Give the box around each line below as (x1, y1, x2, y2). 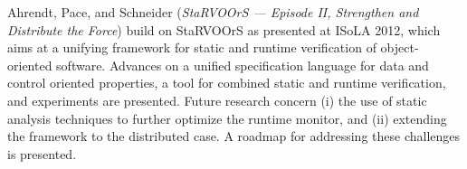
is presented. (7, 144, 77, 163)
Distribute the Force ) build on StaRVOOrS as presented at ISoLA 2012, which (7, 20, 441, 39)
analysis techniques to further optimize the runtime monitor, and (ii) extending (7, 108, 447, 127)
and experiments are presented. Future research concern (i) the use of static (7, 90, 427, 109)
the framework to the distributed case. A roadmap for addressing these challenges (7, 127, 461, 146)
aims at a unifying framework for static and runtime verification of (7, 38, 376, 57)
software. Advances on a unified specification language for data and (56, 55, 429, 74)
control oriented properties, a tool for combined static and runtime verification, (7, 73, 446, 92)
